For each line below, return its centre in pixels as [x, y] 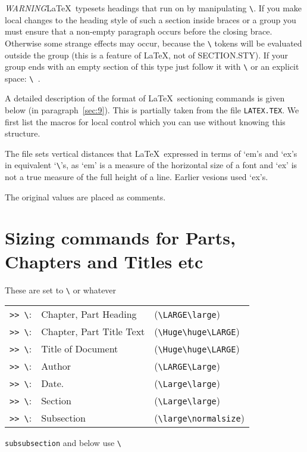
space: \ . [23, 78]
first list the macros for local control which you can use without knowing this [145, 121]
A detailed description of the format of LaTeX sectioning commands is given [145, 98]
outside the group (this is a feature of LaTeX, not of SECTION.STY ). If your [146, 55]
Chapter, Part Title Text [93, 332]
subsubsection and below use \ [63, 443]
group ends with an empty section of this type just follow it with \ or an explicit [152, 66]
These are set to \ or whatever [61, 290]
